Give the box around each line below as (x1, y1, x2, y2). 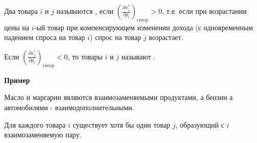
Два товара (4, 6, 38, 16)
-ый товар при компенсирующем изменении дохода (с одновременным (34, 22, 253, 32)
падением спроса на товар (4, 32, 85, 43)
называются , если (56, 6, 114, 16)
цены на (4, 22, 29, 32)
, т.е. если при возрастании (162, 6, 247, 16)
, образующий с (175, 119, 225, 130)
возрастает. (148, 32, 183, 43)
